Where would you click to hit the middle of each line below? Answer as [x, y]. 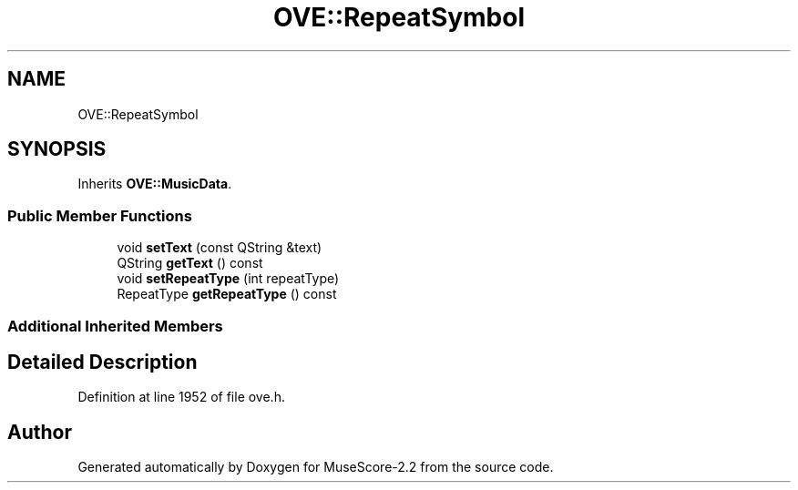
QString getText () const [190, 263]
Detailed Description [102, 362]
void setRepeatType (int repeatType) [228, 279]
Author [40, 432]
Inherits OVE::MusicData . [155, 184]
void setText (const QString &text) [220, 248]
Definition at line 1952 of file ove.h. [181, 397]
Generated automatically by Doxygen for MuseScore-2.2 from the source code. [316, 467]
